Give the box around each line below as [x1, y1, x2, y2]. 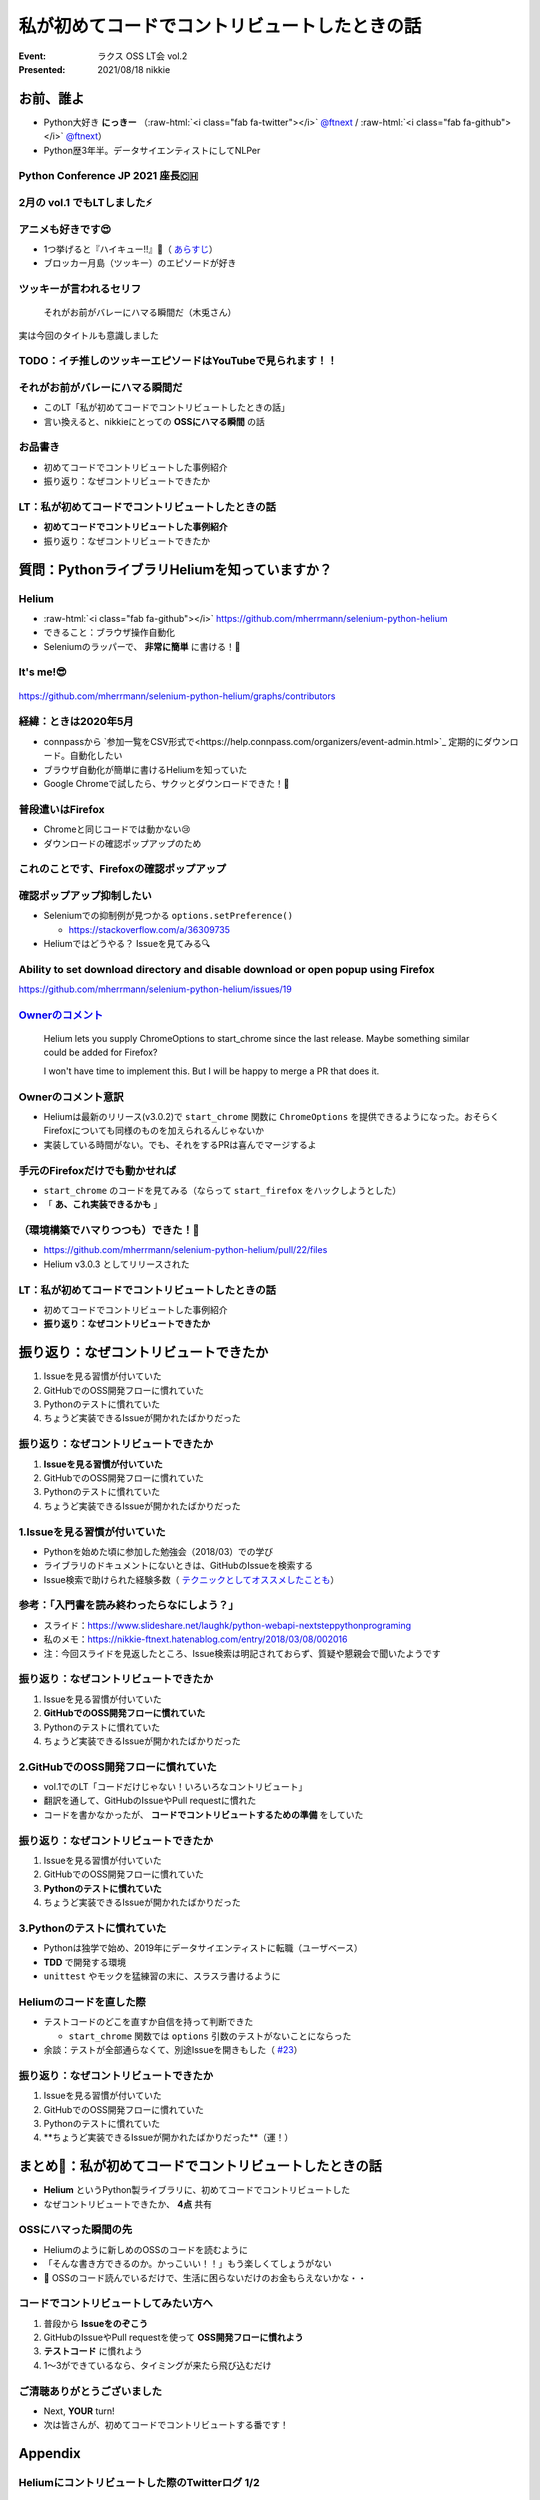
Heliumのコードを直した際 [18, 1995, 147, 2009]
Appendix [18, 2445, 81, 2462]
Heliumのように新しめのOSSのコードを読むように [43, 2243, 249, 2255]
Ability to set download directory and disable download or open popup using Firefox [18, 962, 435, 976]
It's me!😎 [18, 665, 67, 679]
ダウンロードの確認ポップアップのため [43, 837, 202, 849]
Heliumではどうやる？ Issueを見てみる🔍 [43, 938, 211, 949]
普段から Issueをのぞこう [43, 2317, 149, 2329]
